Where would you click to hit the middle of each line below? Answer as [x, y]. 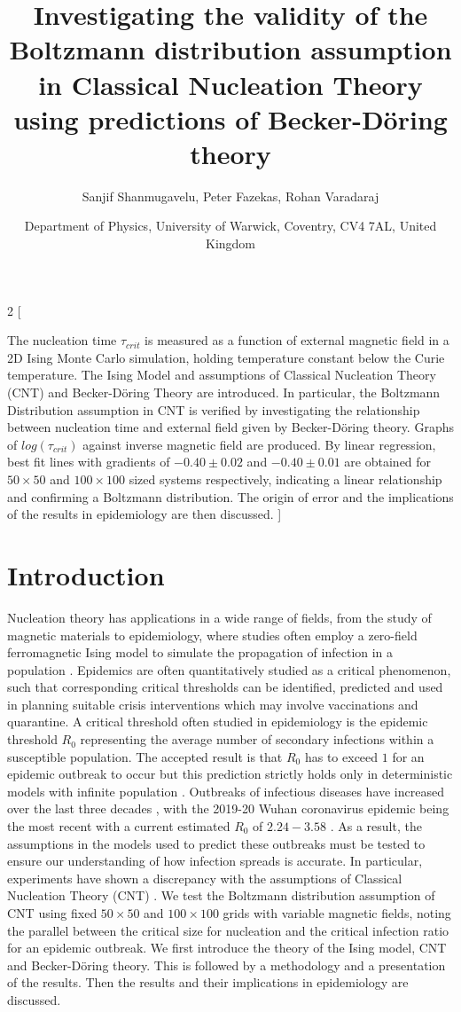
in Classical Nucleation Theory [230, 84]
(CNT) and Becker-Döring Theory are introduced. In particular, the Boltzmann [224, 392]
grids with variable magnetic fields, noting [337, 913]
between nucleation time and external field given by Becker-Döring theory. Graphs [230, 427]
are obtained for [388, 462]
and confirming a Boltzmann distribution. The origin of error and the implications [230, 496]
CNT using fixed [52, 913]
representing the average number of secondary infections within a [257, 739]
